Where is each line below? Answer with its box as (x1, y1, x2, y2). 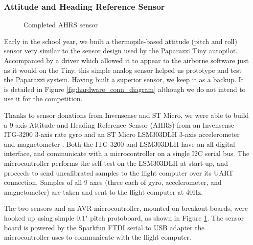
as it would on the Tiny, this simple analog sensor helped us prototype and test (4, 65, 242, 75)
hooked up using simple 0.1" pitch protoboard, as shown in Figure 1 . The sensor (4, 212, 244, 223)
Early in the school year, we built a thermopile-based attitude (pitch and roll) (4, 36, 237, 46)
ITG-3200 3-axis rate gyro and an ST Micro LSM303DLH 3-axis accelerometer (4, 129, 240, 139)
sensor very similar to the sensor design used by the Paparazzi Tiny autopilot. (4, 45, 238, 56)
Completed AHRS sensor (23, 20, 98, 30)
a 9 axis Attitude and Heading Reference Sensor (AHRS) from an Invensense (4, 119, 234, 130)
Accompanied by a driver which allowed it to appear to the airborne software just (4, 55, 249, 65)
